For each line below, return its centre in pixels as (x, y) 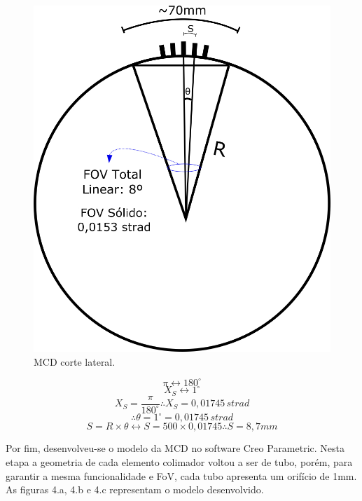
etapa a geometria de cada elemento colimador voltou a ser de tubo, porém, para (179, 461)
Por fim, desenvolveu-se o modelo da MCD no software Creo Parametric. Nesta (175, 448)
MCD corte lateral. (75, 361)
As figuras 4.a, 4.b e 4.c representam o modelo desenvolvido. (135, 489)
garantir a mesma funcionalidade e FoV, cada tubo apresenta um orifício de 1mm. (181, 475)
